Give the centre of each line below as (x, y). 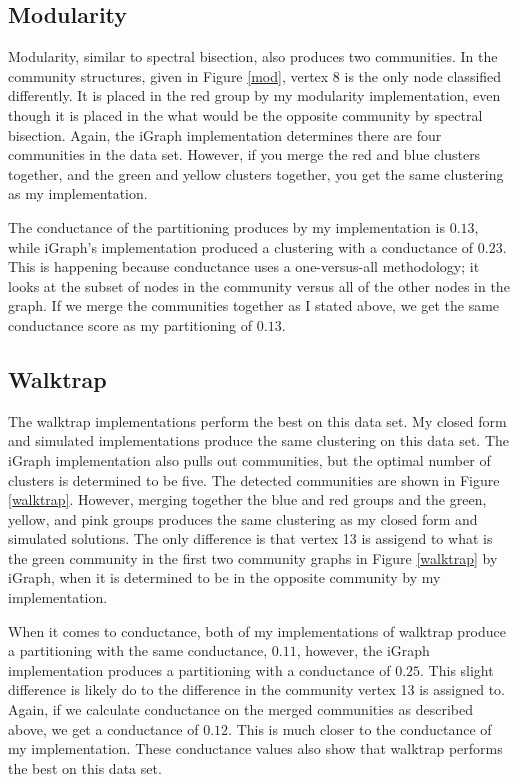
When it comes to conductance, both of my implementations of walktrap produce (257, 630)
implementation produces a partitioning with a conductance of (199, 669)
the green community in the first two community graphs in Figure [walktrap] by (253, 557)
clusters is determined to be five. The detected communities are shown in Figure (254, 479)
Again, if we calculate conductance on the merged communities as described (240, 709)
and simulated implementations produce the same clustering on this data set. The (259, 440)
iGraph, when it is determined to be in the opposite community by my (224, 577)
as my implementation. (78, 193)
